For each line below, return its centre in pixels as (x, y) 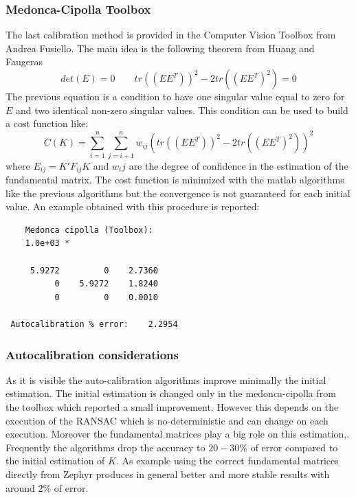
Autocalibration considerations (92, 354)
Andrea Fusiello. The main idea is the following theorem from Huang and (160, 48)
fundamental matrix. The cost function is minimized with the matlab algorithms (175, 180)
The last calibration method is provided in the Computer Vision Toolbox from (171, 35)
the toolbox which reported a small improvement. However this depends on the (172, 407)
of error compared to (294, 447)
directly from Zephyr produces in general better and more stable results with (168, 474)
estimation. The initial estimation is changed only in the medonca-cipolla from (171, 393)
